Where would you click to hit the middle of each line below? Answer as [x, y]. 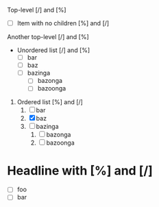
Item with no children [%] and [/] [63, 23]
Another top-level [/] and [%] [48, 37]
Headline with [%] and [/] [80, 170]
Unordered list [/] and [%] [53, 50]
